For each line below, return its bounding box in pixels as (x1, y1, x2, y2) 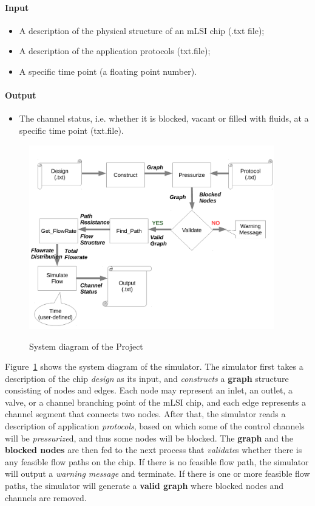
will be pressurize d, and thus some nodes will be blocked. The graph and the (5, 431, 293, 444)
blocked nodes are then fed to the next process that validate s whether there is (5, 443, 302, 456)
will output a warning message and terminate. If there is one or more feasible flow (5, 467, 310, 480)
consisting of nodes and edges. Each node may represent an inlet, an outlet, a (5, 384, 293, 397)
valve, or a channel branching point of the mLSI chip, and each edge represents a (5, 395, 306, 408)
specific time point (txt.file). (19, 123, 124, 136)
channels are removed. (5, 491, 87, 504)
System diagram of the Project (29, 339, 143, 352)
